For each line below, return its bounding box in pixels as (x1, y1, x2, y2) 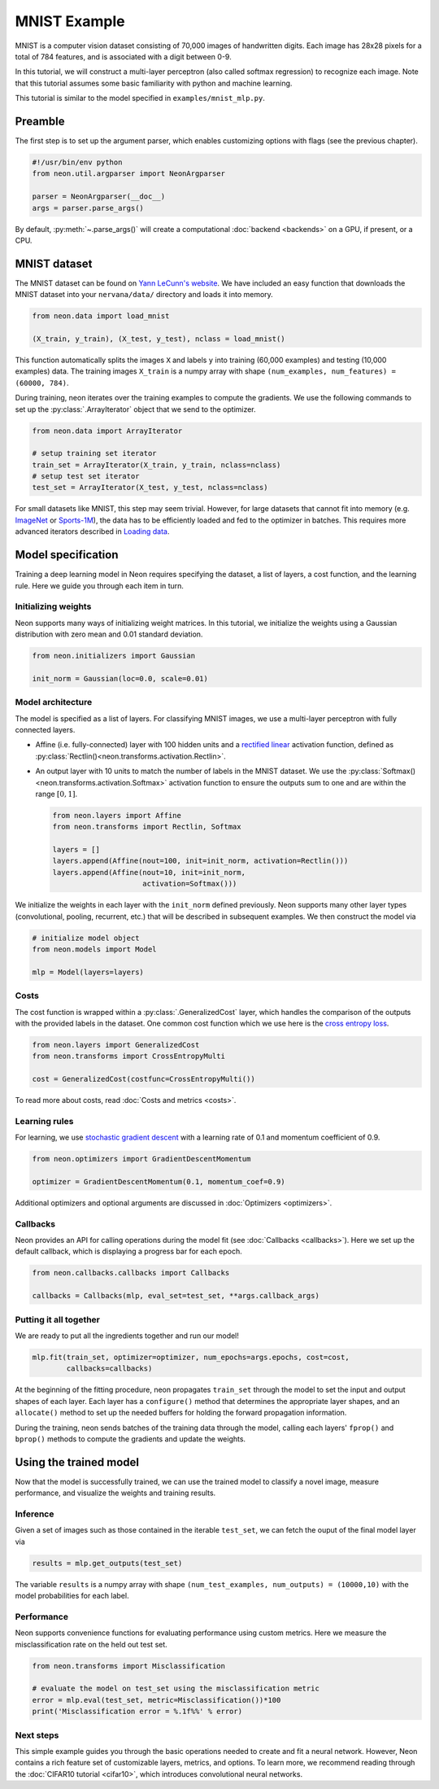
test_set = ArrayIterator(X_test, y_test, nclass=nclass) (32, 483, 268, 492)
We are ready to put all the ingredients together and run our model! (15, 1331, 240, 1341)
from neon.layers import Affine (52, 811, 182, 820)
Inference (15, 1508, 54, 1520)
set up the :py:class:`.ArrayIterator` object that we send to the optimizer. (15, 404, 256, 414)
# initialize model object (32, 933, 140, 943)
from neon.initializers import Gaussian (32, 651, 195, 661)
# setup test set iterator (32, 472, 140, 481)
